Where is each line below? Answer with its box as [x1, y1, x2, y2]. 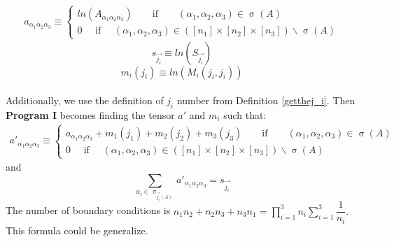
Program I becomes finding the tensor [6, 107, 175, 122]
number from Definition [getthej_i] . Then [176, 93, 356, 108]
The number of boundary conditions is [6, 203, 171, 218]
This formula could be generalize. [6, 222, 148, 237]
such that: [223, 107, 267, 122]
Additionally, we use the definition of [6, 93, 164, 108]
